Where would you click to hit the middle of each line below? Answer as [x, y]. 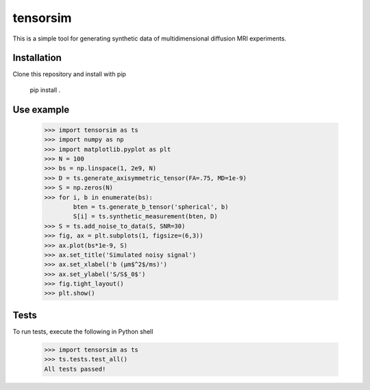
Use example [41, 110]
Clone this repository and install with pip [70, 74]
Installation [37, 58]
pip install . [45, 90]
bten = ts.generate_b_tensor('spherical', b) [151, 207]
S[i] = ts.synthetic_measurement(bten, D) [146, 217]
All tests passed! [75, 369]
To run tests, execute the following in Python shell [83, 331]
